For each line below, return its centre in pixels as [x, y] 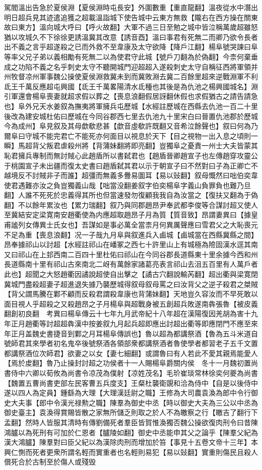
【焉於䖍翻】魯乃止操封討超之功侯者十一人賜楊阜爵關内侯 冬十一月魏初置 [127, 363]
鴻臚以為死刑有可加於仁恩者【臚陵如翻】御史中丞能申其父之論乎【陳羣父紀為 [131, 432]
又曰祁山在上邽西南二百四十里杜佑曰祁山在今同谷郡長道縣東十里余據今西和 [127, 254]
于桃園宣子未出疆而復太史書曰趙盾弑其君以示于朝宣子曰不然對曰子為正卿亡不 [131, 165]
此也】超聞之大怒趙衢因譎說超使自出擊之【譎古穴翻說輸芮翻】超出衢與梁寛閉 [131, 274]
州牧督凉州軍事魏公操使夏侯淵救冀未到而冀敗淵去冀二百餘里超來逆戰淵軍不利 [131, 76]
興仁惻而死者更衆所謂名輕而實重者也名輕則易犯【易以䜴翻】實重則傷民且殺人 [131, 452]
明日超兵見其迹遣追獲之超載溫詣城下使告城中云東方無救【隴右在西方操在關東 [131, 17]
